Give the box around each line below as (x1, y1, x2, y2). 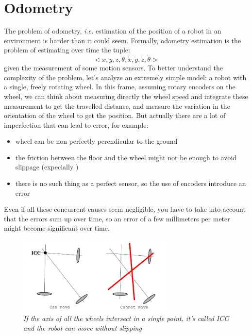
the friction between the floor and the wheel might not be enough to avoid (15, 152, 236, 162)
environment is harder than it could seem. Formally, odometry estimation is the (4, 35, 241, 45)
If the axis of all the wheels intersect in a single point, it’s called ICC (23, 313, 229, 323)
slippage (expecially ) (15, 162, 79, 172)
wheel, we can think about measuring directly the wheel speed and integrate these (4, 91, 248, 101)
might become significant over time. (4, 223, 110, 233)
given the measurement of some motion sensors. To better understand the (4, 63, 223, 73)
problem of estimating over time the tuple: (4, 45, 130, 55)
